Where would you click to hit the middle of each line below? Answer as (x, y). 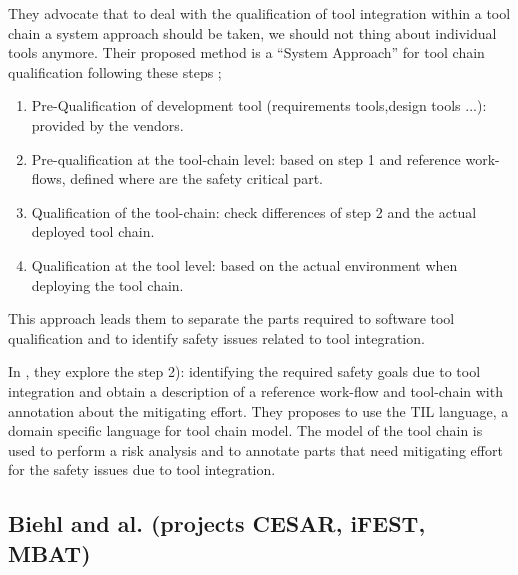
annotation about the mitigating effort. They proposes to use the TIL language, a (258, 410)
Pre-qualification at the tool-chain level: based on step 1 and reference (246, 158)
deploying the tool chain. (107, 284)
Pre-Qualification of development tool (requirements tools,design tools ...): (259, 105)
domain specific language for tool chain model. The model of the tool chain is (245, 430)
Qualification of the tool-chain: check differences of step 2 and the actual (254, 211)
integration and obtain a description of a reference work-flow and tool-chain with (255, 390)
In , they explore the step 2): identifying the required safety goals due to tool (244, 371)
